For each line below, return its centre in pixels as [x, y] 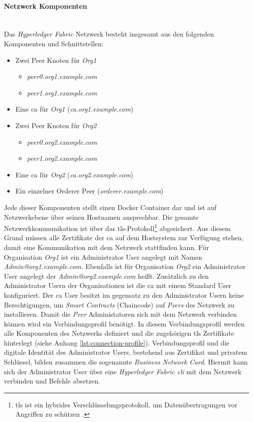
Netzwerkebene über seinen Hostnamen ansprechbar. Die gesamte [101, 217]
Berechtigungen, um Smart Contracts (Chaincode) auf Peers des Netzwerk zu [119, 304]
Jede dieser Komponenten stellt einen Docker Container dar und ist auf [110, 207]
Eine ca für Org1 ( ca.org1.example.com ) [74, 109]
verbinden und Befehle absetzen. [52, 381]
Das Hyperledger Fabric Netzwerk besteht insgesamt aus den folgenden [109, 34]
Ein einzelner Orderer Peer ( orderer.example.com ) [90, 191]
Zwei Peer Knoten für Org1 [56, 60]
